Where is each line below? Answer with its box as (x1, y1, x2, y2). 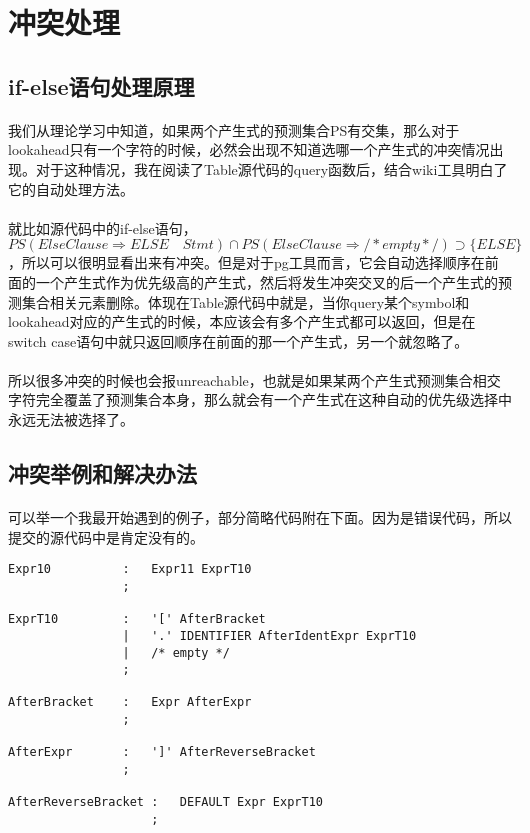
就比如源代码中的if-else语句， (8, 217, 197, 238)
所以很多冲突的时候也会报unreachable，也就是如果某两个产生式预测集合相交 (8, 369, 501, 390)
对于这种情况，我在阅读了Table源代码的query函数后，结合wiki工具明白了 (35, 158, 508, 179)
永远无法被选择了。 (8, 409, 134, 430)
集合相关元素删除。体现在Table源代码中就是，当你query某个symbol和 (21, 291, 470, 312)
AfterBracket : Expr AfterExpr (8, 695, 252, 710)
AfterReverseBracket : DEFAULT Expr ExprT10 (8, 795, 323, 810)
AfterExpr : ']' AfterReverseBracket (8, 745, 316, 760)
